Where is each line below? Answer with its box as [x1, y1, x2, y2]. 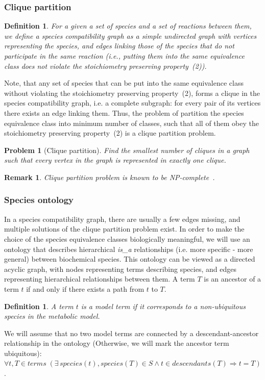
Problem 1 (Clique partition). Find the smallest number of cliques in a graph [4, 144, 250, 155]
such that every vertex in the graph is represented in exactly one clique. [4, 155, 226, 165]
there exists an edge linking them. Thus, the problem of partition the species [4, 107, 244, 118]
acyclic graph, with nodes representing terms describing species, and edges [4, 263, 236, 274]
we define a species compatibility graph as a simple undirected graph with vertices [4, 30, 257, 41]
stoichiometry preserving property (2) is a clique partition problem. [4, 128, 216, 138]
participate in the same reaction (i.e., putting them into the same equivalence [4, 50, 245, 61]
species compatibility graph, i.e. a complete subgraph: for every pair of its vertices [4, 97, 261, 108]
